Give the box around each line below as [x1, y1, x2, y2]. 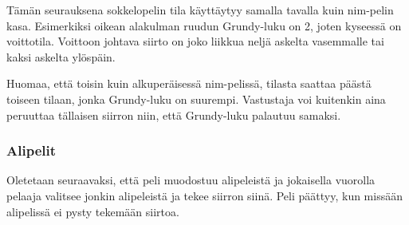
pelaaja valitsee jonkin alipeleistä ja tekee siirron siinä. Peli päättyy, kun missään [6, 187, 403, 203]
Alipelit [6, 140, 57, 160]
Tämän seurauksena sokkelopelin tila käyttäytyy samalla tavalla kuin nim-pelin [6, 2, 394, 18]
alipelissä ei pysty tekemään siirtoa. [6, 203, 179, 219]
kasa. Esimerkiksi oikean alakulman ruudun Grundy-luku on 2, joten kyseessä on [6, 17, 402, 34]
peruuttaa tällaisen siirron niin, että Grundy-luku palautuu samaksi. [6, 106, 341, 123]
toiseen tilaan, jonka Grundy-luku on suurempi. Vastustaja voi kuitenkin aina [6, 90, 386, 107]
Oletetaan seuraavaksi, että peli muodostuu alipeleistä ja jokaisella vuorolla [6, 172, 376, 188]
